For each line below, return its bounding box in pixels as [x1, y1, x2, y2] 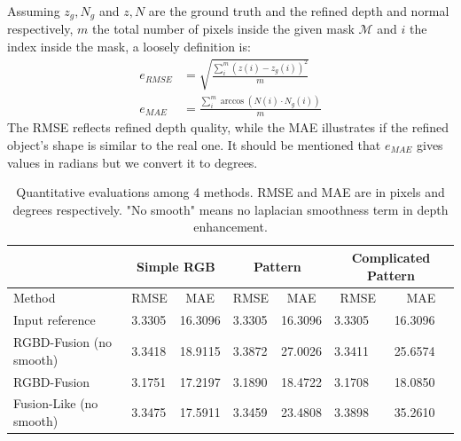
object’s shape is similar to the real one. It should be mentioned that [7, 135, 381, 154]
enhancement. [193, 217, 268, 236]
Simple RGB [137, 256, 215, 275]
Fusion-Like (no [13, 394, 98, 413]
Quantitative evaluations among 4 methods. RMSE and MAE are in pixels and [16, 183, 445, 201]
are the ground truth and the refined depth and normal [148, 2, 449, 20]
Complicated [351, 248, 431, 266]
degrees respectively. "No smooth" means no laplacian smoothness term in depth [12, 200, 449, 218]
